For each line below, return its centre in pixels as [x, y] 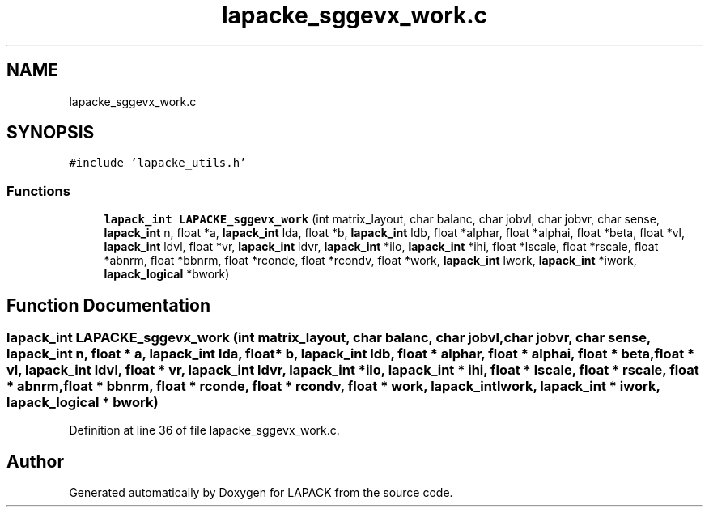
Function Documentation [108, 305]
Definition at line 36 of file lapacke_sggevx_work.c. [204, 430]
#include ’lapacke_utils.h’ [158, 163]
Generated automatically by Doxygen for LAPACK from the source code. [261, 493]
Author [35, 461]
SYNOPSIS [51, 133]
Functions [38, 191]
